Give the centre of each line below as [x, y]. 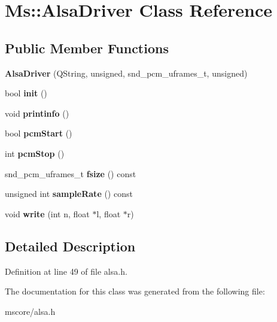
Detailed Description [70, 246]
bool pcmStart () [39, 133]
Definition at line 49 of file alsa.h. [66, 271]
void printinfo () [37, 113]
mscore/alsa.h [30, 311]
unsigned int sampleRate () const [69, 194]
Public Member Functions [87, 48]
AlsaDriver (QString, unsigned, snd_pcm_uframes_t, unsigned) [126, 73]
